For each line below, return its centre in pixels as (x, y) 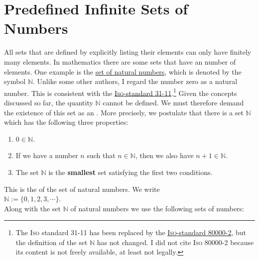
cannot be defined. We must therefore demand (173, 102)
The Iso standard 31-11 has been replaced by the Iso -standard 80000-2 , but (131, 232)
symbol (15, 81)
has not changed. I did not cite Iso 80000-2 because (175, 242)
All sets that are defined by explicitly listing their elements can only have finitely (128, 52)
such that (101, 155)
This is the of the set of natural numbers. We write (82, 189)
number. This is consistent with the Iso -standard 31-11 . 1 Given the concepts (121, 92)
